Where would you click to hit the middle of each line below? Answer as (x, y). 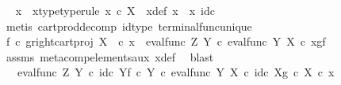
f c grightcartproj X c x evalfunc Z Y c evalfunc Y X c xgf (166, 41)
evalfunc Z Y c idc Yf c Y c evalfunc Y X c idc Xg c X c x (176, 72)
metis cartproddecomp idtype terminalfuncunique (129, 26)
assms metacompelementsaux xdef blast (110, 56)
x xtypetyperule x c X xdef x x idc (115, 10)
